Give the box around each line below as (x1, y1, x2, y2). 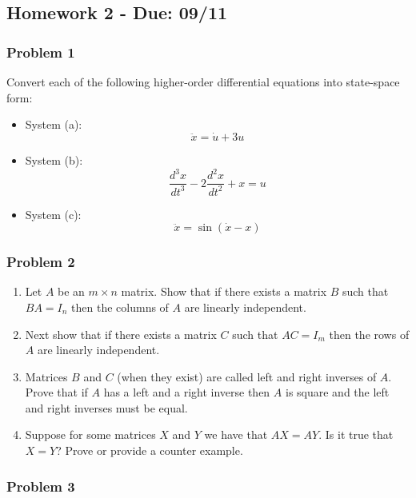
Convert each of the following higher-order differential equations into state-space (6, 74, 400, 90)
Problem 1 (6, 42, 75, 62)
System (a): (25, 116, 82, 133)
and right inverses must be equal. (25, 399, 188, 416)
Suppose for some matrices (25, 426, 156, 443)
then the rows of (329, 325, 410, 342)
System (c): (25, 205, 82, 222)
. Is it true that (318, 426, 394, 443)
